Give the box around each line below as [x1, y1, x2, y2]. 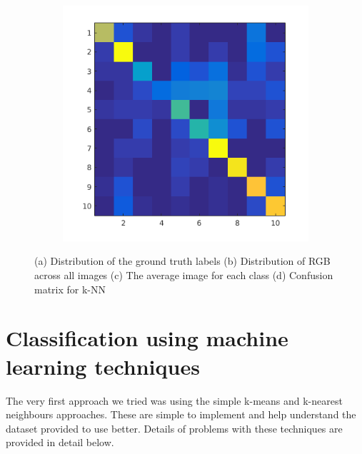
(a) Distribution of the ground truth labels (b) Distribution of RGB [34, 253, 331, 268]
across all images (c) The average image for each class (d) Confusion [34, 268, 333, 283]
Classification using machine [6, 323, 288, 353]
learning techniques [6, 351, 200, 380]
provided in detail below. [6, 435, 114, 450]
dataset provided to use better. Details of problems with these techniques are [6, 420, 343, 435]
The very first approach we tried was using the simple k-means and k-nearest [6, 393, 343, 408]
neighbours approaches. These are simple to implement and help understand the [6, 407, 356, 422]
